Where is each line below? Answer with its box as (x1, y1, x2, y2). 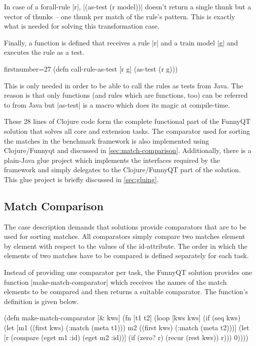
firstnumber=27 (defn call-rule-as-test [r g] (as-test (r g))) (4, 63, 178, 74)
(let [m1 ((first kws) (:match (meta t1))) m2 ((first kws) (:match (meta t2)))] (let (4, 322, 250, 333)
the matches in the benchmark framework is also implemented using (4, 135, 209, 146)
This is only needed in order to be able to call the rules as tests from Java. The (4, 80, 243, 90)
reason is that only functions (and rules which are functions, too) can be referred (4, 90, 248, 100)
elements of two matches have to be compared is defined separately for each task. (4, 250, 249, 261)
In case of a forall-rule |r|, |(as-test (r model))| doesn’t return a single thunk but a (4, 1, 251, 11)
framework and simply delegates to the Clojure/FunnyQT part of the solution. (4, 164, 241, 175)
